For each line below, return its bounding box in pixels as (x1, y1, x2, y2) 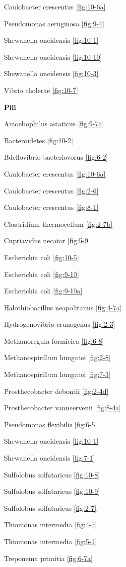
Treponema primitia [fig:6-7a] (4, 553, 93, 563)
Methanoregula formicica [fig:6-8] (4, 335, 104, 346)
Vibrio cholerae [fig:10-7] (4, 85, 78, 95)
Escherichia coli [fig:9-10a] (4, 285, 83, 296)
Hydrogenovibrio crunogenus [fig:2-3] (4, 319, 115, 329)
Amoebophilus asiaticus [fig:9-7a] (4, 118, 104, 129)
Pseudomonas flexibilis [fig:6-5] (4, 419, 97, 429)
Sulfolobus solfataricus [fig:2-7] (4, 502, 97, 513)
